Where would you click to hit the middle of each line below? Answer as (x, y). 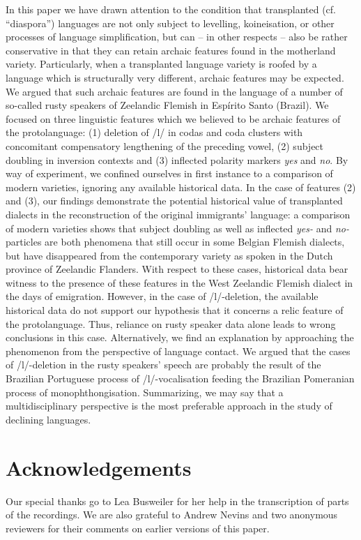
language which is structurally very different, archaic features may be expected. (175, 77)
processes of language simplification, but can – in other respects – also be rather (177, 37)
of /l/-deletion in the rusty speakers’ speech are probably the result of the (163, 365)
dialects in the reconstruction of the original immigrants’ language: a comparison (178, 214)
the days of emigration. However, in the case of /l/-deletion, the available (162, 296)
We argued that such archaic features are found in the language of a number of (174, 91)
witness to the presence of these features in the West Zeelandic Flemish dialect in (179, 282)
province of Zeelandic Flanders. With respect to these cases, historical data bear (177, 269)
